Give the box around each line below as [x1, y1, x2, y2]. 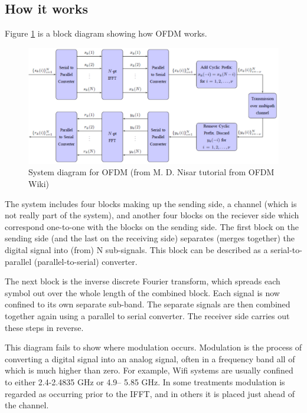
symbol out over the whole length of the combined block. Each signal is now [5, 286, 280, 299]
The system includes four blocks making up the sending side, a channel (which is [5, 197, 297, 209]
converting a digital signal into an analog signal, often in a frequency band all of [5, 352, 295, 365]
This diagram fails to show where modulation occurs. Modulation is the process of [5, 341, 302, 353]
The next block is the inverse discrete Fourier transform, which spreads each [5, 275, 280, 287]
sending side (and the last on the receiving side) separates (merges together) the [5, 232, 295, 244]
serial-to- [270, 244, 302, 256]
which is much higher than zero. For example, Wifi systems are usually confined [5, 364, 293, 376]
